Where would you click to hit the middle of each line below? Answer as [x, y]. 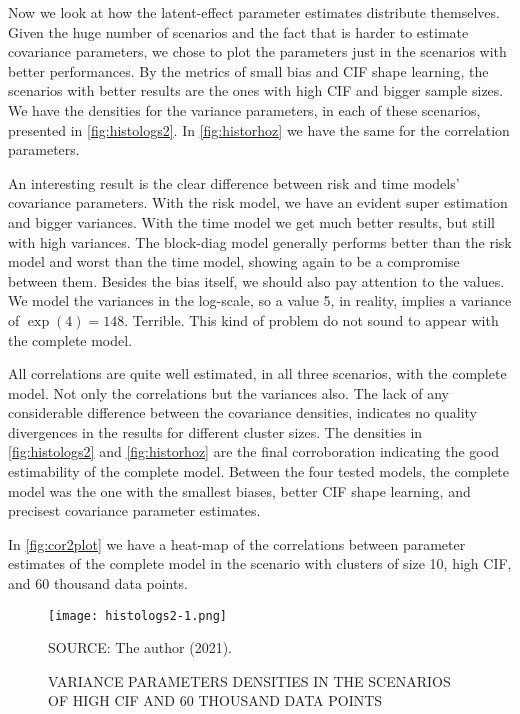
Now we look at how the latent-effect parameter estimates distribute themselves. [254, 12]
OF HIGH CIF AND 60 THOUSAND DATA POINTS [215, 700]
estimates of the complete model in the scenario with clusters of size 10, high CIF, [260, 563]
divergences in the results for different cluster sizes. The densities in [215, 431]
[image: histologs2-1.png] [137, 615]
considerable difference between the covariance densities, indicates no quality [242, 412]
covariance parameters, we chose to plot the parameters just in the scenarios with [257, 51]
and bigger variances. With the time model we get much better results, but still [251, 221]
